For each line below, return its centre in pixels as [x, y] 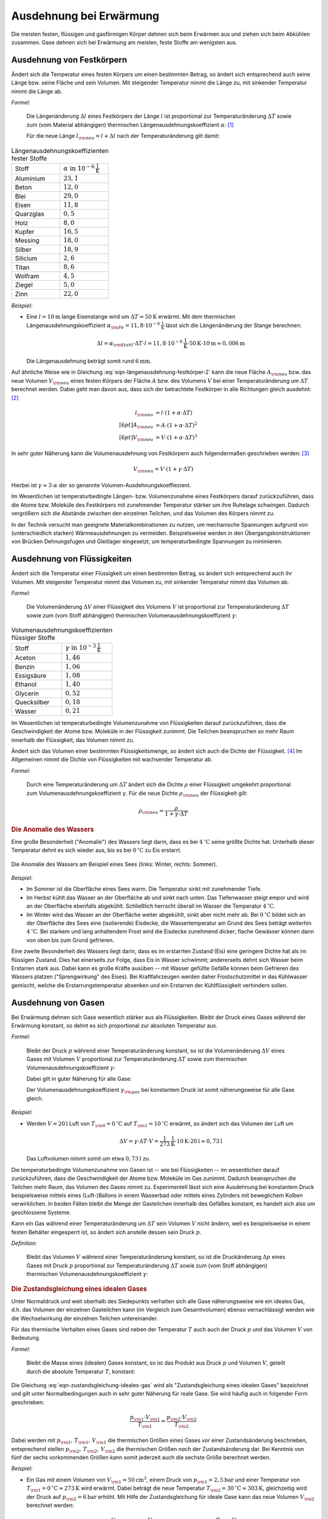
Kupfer [25, 232]
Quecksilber [32, 702]
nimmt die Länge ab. [37, 91]
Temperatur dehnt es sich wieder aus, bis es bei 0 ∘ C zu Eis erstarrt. [96, 850]
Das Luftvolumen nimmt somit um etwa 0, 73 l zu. [88, 1159]
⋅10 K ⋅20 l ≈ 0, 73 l [198, 1141]
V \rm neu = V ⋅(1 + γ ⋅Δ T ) [163, 470]
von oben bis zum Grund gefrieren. [70, 940]
